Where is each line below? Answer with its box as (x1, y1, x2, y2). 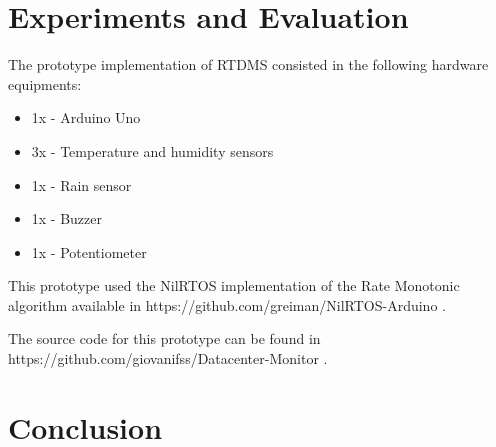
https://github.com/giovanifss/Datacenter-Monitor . (8, 348, 328, 369)
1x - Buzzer (31, 208, 103, 229)
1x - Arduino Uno (31, 107, 141, 128)
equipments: (8, 73, 82, 94)
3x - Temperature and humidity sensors (31, 140, 274, 161)
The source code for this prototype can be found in (8, 328, 321, 349)
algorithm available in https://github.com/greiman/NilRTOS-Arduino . (8, 294, 446, 315)
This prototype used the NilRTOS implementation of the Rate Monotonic (8, 275, 460, 296)
